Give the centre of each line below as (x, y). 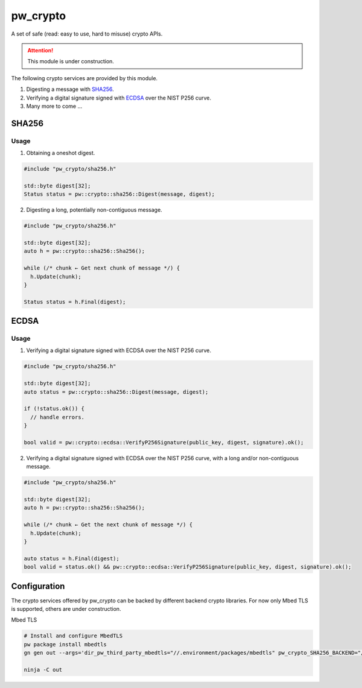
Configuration (38, 586)
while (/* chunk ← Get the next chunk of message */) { (108, 525)
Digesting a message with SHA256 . (70, 89)
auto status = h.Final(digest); (72, 558)
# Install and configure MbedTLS (73, 636)
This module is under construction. (71, 62)
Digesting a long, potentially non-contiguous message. (94, 210)
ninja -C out (43, 670)
